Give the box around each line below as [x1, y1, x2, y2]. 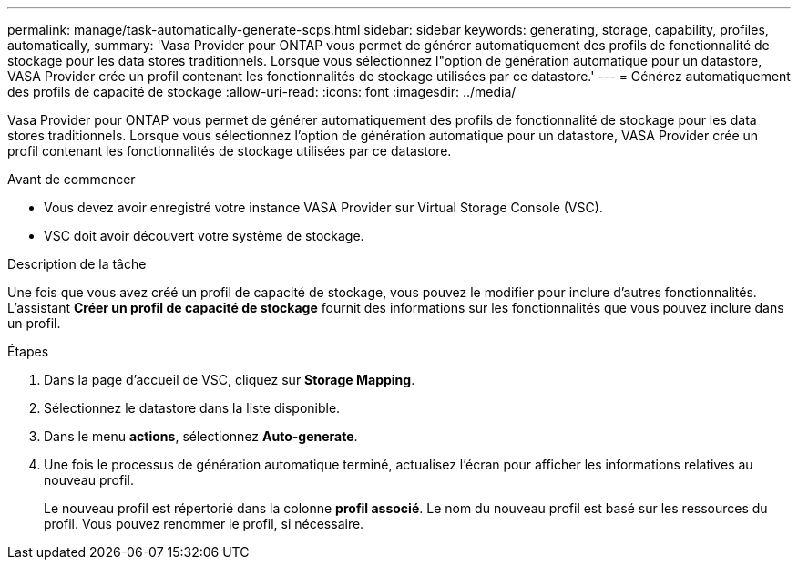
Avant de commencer [7, 171, 136, 187]
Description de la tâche [7, 256, 147, 272]
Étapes [7, 344, 49, 359]
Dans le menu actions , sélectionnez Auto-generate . [44, 428, 358, 444]
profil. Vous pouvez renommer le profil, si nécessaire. [44, 516, 364, 531]
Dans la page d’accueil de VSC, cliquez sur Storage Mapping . [44, 372, 415, 387]
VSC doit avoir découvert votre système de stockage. [44, 228, 364, 243]
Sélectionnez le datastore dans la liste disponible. [44, 400, 341, 416]
